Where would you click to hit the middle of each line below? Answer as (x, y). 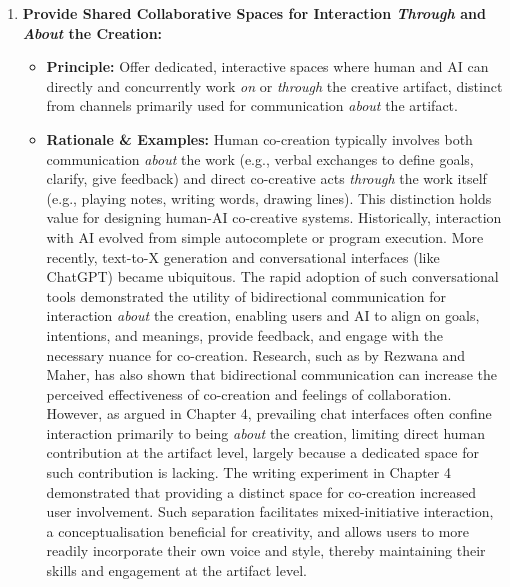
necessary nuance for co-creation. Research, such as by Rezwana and (256, 354)
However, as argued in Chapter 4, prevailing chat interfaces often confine (269, 413)
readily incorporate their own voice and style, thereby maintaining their (266, 550)
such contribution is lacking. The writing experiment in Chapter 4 (248, 472)
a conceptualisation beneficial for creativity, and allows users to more (257, 530)
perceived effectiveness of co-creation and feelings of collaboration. (249, 393)
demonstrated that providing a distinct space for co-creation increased (261, 491)
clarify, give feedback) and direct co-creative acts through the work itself (266, 178)
